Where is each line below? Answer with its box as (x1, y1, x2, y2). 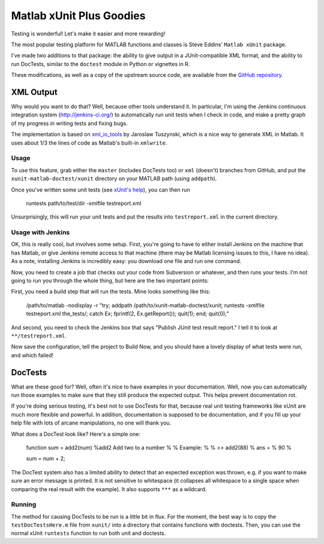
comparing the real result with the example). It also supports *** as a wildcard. (11, 485, 207, 492)
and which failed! (11, 351, 54, 358)
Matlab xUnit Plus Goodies (11, 9, 146, 22)
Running (11, 500, 37, 509)
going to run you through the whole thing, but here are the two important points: (11, 277, 209, 284)
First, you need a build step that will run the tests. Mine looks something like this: (11, 288, 211, 295)
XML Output (11, 87, 58, 97)
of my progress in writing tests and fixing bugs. (11, 119, 128, 127)
